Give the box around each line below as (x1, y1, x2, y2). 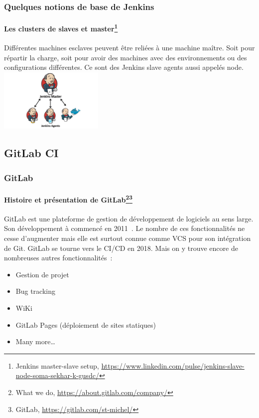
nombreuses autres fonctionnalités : (4, 252, 113, 263)
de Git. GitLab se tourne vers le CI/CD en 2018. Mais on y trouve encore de (4, 242, 238, 253)
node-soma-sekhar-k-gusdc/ (15, 370, 99, 381)
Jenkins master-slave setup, (15, 360, 99, 371)
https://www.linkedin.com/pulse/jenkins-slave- (101, 360, 245, 371)
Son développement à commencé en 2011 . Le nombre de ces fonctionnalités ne (4, 223, 245, 233)
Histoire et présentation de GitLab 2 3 (4, 193, 132, 205)
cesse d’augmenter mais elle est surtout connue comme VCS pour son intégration (4, 233, 251, 243)
